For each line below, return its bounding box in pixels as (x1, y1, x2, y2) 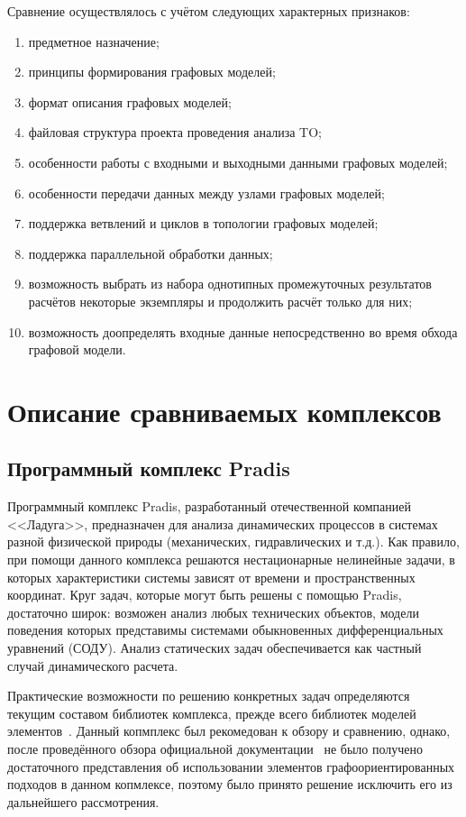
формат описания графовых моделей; (28, 92, 232, 111)
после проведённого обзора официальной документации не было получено (7, 739, 424, 758)
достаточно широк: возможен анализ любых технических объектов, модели (7, 602, 419, 621)
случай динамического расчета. (7, 656, 178, 675)
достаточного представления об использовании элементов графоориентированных (7, 757, 455, 776)
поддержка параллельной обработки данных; (28, 243, 273, 262)
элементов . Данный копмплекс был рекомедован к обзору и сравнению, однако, (7, 721, 451, 740)
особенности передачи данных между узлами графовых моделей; (28, 183, 385, 202)
